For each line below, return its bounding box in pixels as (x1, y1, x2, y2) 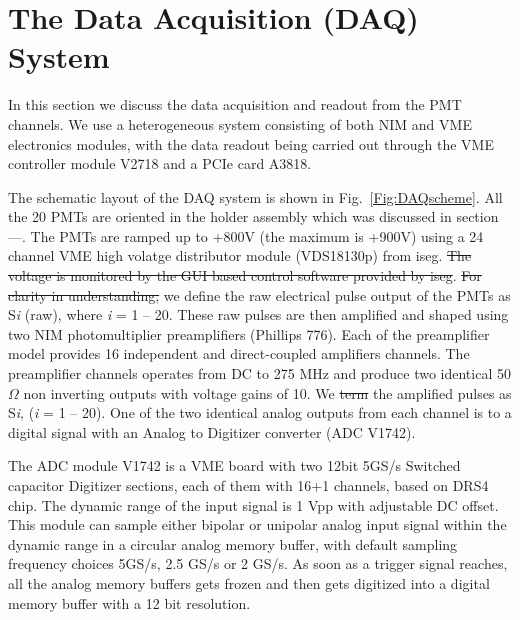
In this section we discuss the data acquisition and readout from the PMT (8, 94, 462, 115)
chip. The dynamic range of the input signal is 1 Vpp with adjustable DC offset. (8, 494, 499, 515)
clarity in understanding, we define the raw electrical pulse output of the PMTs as (8, 284, 511, 305)
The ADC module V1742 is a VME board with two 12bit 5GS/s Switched (8, 455, 461, 476)
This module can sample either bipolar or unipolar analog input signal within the (8, 514, 507, 535)
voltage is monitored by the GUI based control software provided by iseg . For (8, 265, 482, 286)
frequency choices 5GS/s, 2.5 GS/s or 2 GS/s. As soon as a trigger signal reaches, (8, 553, 508, 574)
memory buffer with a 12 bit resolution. (8, 592, 251, 613)
